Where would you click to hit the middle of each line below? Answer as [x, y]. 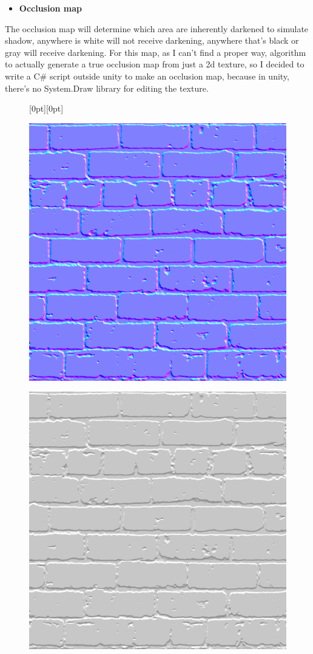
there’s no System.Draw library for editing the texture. [107, 88]
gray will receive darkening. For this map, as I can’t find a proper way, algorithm [156, 52]
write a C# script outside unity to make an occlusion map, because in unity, [147, 76]
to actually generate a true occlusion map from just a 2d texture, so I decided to [155, 64]
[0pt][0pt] [46, 108]
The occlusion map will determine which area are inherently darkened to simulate [157, 28]
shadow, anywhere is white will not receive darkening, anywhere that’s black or [152, 40]
